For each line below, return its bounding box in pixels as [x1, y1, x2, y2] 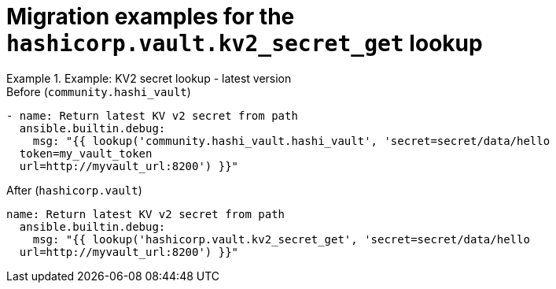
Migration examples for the [6, 3, 295, 30]
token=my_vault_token [19, 146, 153, 160]
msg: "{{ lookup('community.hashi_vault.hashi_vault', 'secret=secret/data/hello [32, 134, 550, 147]
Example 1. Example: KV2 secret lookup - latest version [6, 71, 292, 85]
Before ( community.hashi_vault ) [6, 84, 191, 98]
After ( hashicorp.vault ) [6, 183, 142, 197]
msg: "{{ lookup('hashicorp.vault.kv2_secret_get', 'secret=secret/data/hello [32, 232, 530, 246]
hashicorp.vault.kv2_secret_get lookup [6, 30, 483, 57]
